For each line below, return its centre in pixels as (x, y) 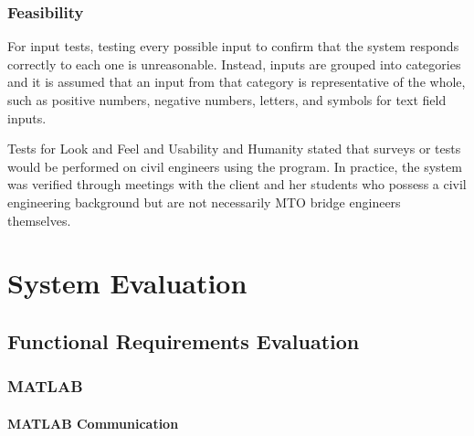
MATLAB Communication (93, 423)
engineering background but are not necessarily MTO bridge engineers (204, 202)
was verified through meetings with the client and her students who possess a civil (237, 184)
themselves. (39, 220)
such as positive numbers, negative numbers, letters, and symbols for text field (227, 100)
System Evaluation (127, 283)
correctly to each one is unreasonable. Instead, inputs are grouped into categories (234, 64)
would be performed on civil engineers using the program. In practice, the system (235, 166)
